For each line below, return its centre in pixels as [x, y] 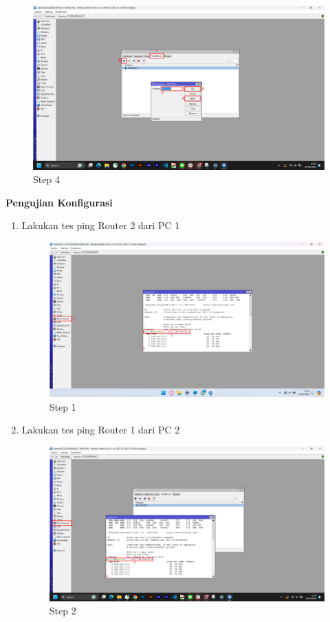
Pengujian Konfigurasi [59, 202]
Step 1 [63, 406]
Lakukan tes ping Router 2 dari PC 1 [101, 225]
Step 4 [46, 179]
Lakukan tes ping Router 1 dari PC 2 [101, 430]
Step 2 [63, 611]
